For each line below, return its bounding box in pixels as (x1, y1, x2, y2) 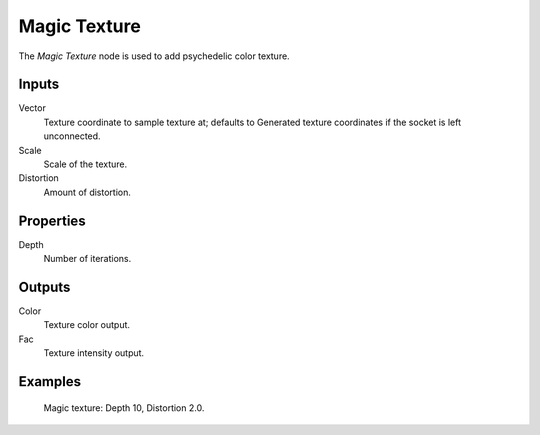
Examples (18, 373, 82, 390)
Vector (18, 102, 47, 114)
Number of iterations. (43, 253, 132, 265)
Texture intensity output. (43, 347, 145, 359)
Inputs (18, 76, 60, 93)
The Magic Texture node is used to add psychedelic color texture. (18, 50, 290, 62)
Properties (18, 212, 86, 229)
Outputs (18, 278, 71, 295)
